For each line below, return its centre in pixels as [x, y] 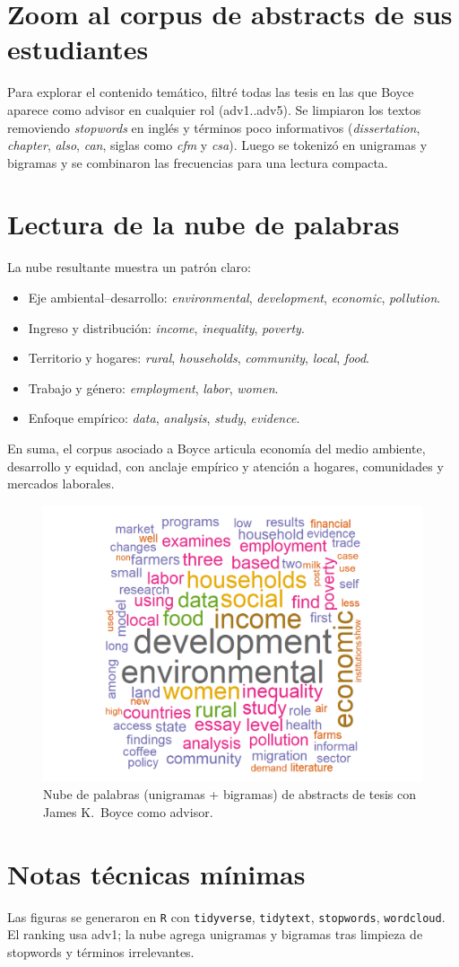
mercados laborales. [61, 483]
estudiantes [78, 49]
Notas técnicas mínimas [156, 873]
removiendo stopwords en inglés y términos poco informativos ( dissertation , [214, 127]
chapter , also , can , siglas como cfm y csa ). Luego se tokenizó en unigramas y [217, 145]
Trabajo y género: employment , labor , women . [153, 387]
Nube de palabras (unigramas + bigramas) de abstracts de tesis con [230, 794]
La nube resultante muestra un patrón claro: [129, 267]
